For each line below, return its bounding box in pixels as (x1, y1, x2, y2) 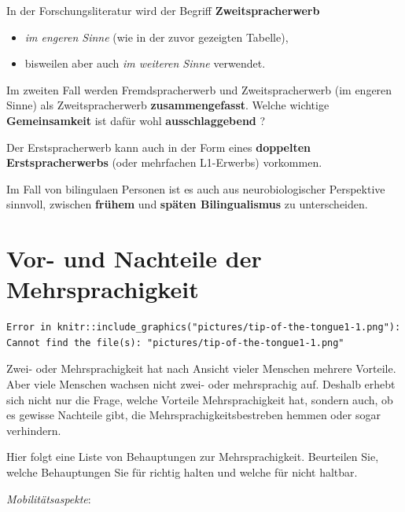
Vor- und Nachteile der (6, 242, 262, 274)
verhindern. (6, 422, 61, 438)
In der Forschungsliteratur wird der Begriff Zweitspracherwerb (6, 2, 320, 18)
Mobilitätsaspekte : (6, 490, 91, 506)
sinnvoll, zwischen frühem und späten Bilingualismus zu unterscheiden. (6, 196, 368, 212)
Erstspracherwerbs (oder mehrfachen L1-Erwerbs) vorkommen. (6, 154, 322, 171)
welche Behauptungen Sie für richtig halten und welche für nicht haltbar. (6, 464, 358, 480)
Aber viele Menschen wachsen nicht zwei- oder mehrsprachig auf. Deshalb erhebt (6, 376, 396, 392)
